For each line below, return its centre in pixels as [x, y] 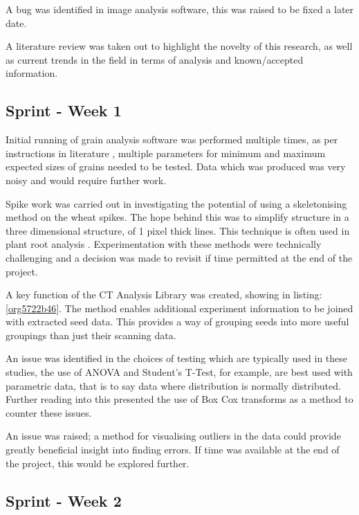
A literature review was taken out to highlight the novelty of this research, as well [179, 46]
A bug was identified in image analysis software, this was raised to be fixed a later [180, 9]
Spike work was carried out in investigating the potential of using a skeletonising [176, 203]
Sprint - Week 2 [64, 500]
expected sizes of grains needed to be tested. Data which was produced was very [176, 166]
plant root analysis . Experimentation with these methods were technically [164, 244]
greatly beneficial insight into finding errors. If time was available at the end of [173, 450]
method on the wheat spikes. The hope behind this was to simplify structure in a [177, 217]
